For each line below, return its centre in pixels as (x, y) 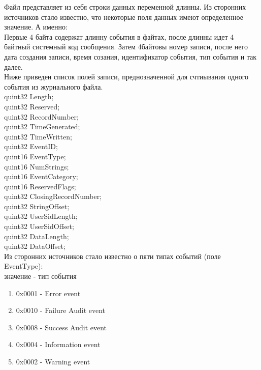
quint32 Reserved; (32, 106)
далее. (13, 66)
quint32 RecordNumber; (41, 116)
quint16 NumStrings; (37, 166)
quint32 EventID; (31, 146)
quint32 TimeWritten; (38, 136)
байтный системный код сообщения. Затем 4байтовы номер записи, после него (126, 47)
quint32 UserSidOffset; (39, 226)
